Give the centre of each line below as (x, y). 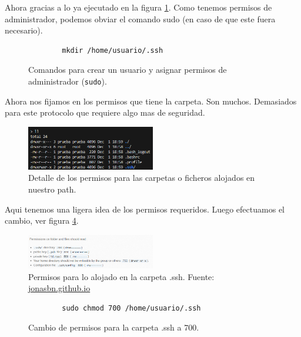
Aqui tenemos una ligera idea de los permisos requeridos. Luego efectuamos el (145, 209)
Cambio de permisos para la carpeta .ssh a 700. (114, 327)
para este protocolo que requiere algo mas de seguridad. (105, 112)
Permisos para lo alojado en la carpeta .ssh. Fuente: (121, 276)
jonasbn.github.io (59, 288)
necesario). (24, 30)
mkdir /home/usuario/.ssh (113, 50)
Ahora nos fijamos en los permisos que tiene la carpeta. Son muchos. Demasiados (151, 101)
